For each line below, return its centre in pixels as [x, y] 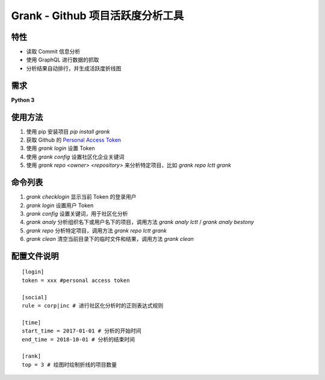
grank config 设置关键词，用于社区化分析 [77, 213]
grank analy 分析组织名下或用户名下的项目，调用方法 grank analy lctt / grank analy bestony [140, 222]
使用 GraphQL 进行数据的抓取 [63, 60]
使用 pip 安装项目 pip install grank [68, 131]
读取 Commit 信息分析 [53, 52]
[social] [35, 297]
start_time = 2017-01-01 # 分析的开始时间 [82, 331]
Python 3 [23, 100]
